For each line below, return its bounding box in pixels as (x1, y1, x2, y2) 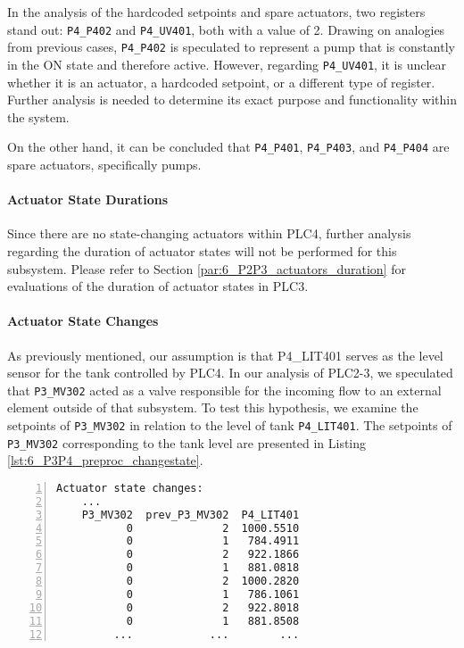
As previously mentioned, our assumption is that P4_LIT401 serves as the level (7, 345, 443, 364)
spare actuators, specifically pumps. (7, 155, 202, 173)
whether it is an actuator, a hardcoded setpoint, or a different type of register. (7, 72, 435, 91)
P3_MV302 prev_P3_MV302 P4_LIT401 (81, 508, 300, 521)
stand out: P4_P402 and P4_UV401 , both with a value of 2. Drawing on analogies (7, 20, 445, 38)
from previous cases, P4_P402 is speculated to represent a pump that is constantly (7, 37, 455, 56)
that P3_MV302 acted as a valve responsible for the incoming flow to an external (7, 380, 442, 399)
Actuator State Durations (7, 190, 169, 209)
